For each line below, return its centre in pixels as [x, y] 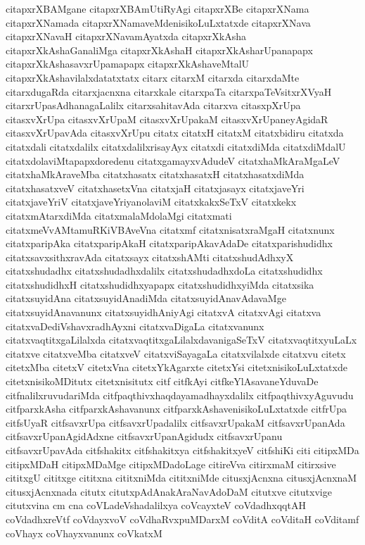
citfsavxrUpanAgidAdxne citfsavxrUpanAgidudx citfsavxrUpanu [144, 436]
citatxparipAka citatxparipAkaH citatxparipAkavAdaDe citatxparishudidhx [169, 243]
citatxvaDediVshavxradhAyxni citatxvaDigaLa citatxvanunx [135, 326]
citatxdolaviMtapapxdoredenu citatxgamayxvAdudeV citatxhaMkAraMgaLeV [173, 160]
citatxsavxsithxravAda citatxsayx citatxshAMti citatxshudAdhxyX [150, 257]
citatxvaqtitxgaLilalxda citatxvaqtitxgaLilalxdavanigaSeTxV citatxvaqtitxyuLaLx [181, 340]
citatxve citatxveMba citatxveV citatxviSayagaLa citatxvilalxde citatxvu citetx [176, 353]
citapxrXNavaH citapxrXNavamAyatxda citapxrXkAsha [126, 36]
